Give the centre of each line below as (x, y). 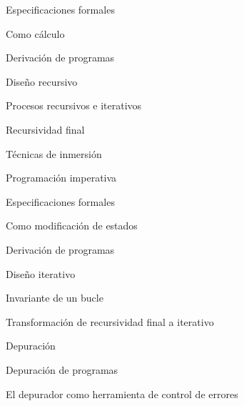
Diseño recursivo (42, 81)
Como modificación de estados (72, 226)
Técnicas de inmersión (54, 153)
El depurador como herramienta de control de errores (122, 393)
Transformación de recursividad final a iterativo (110, 321)
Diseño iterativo (41, 273)
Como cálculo (35, 33)
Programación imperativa (61, 178)
